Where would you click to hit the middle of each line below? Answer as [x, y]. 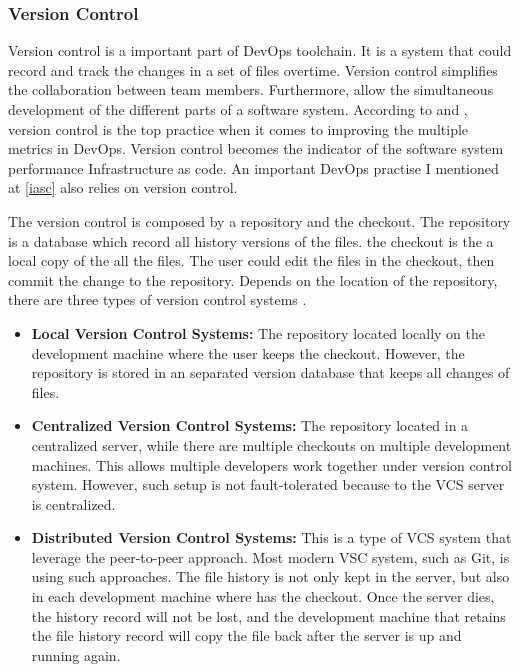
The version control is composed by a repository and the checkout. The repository [259, 220]
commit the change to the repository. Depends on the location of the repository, [253, 279]
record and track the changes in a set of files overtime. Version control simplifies [253, 69]
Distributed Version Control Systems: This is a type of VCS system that [271, 537]
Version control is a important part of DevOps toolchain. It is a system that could [260, 50]
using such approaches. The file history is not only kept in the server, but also [270, 576]
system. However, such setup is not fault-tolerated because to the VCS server [268, 484]
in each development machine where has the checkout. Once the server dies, [263, 596]
